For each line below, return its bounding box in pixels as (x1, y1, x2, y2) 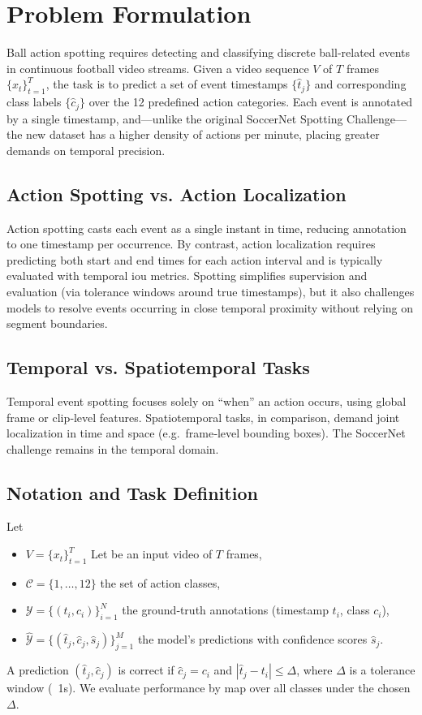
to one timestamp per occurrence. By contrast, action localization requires (6, 235, 376, 252)
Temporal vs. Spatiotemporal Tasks (6, 355, 310, 380)
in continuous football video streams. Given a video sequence (6, 59, 309, 76)
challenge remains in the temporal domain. (6, 440, 219, 457)
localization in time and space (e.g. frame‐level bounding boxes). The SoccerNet (6, 424, 406, 441)
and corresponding (314, 75, 407, 93)
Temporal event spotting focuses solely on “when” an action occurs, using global (6, 392, 407, 409)
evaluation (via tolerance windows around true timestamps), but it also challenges (6, 282, 415, 299)
